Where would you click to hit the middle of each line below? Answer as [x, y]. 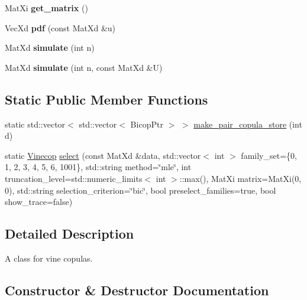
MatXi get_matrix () [46, 8]
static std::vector [35, 124]
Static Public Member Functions [106, 99]
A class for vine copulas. [49, 258]
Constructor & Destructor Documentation [137, 290]
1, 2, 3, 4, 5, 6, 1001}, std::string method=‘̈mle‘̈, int [98, 167]
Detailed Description [70, 234]
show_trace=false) [39, 202]
